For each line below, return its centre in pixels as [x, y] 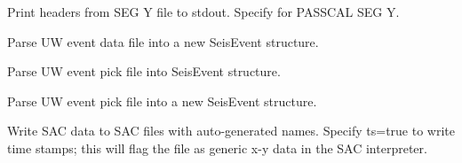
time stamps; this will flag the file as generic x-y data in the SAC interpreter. [217, 147]
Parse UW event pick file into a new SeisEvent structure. [162, 101]
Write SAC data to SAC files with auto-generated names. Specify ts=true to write [231, 131]
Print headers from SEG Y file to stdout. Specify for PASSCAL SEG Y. [203, 12]
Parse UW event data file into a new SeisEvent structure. [163, 41]
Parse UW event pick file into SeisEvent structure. [144, 71]
